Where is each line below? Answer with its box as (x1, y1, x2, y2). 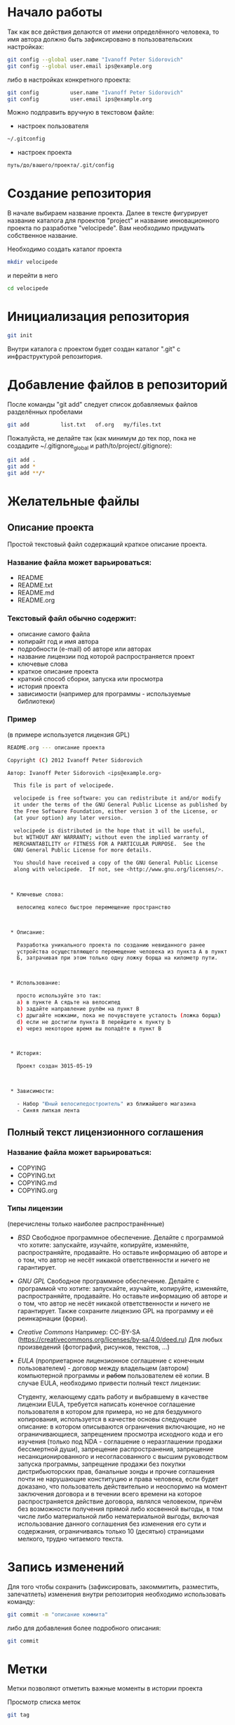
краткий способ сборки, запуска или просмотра (17, 674, 163, 683)
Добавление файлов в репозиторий (7, 377, 228, 393)
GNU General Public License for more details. (13, 847, 152, 854)
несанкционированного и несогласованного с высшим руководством (17, 1452, 228, 1460)
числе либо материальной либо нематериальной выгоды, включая (17, 1512, 219, 1520)
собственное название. (7, 232, 78, 240)
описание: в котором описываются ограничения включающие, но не (17, 1422, 226, 1431)
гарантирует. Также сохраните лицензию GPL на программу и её (17, 1306, 214, 1315)
